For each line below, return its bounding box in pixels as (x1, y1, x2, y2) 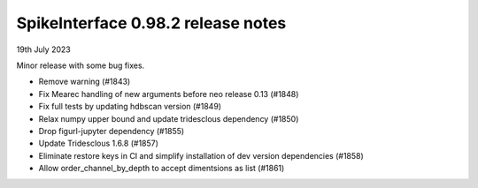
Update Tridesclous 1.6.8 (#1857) (38, 138, 159, 149)
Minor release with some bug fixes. (16, 60, 145, 71)
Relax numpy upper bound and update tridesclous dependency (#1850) (38, 113, 299, 124)
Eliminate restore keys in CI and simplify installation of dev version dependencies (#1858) (38, 150, 365, 161)
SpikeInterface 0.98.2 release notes (16, 13, 287, 33)
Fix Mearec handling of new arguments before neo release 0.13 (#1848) (38, 88, 299, 99)
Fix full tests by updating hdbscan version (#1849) (38, 102, 221, 112)
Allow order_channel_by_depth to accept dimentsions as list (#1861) (38, 163, 285, 174)
